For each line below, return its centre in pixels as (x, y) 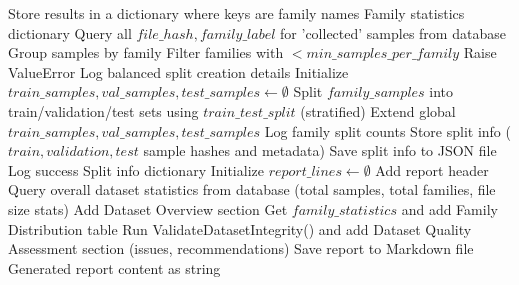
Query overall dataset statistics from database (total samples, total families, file (252, 189)
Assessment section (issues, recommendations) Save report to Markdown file (241, 248)
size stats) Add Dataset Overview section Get (148, 208)
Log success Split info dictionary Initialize (136, 169)
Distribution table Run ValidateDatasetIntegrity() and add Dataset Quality (240, 228)
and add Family (449, 208)
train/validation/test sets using (103, 110)
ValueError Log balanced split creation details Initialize (178, 71)
